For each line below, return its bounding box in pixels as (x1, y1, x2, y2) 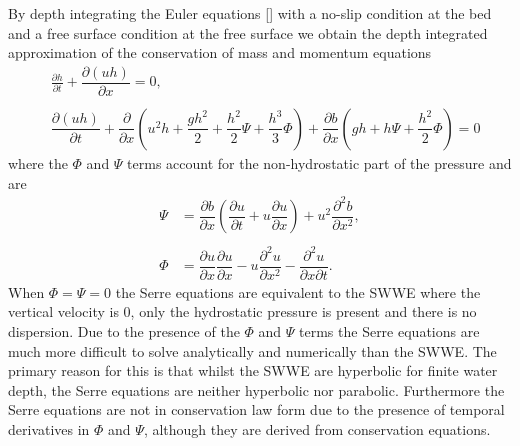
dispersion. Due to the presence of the (8, 320, 240, 341)
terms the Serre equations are (299, 320, 480, 341)
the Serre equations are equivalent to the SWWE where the (115, 281, 481, 302)
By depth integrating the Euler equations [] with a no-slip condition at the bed (8, 3, 492, 23)
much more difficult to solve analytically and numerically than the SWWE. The (8, 340, 497, 361)
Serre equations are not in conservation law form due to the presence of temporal (8, 399, 505, 420)
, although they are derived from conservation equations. (143, 418, 491, 439)
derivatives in (8, 418, 90, 439)
